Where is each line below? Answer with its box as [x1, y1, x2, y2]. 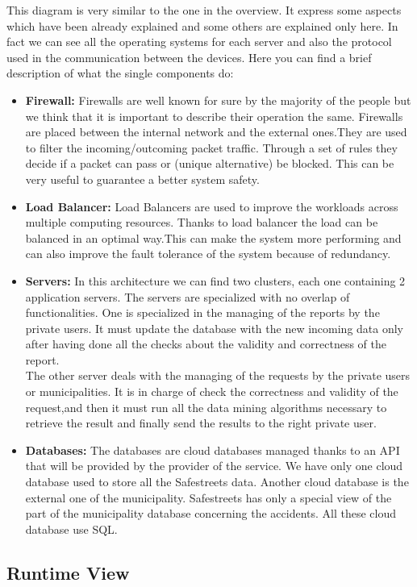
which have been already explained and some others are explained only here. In [6, 17, 398, 34]
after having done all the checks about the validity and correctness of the [25, 335, 386, 352]
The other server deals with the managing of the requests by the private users [25, 367, 411, 384]
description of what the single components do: [6, 65, 234, 81]
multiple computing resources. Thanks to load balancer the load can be [25, 214, 378, 231]
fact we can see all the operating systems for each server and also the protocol [6, 33, 392, 50]
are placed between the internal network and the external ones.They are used [25, 123, 407, 140]
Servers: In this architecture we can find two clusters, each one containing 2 [25, 272, 406, 289]
